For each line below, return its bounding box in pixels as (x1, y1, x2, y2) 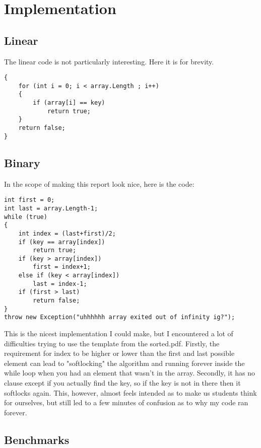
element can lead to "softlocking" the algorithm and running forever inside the (4, 357, 245, 368)
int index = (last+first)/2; (18, 230, 116, 237)
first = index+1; (33, 263, 91, 271)
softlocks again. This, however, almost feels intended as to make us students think (4, 387, 257, 398)
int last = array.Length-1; (4, 204, 98, 212)
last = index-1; (33, 280, 87, 287)
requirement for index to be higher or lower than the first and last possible (4, 348, 235, 358)
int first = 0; (4, 196, 55, 204)
